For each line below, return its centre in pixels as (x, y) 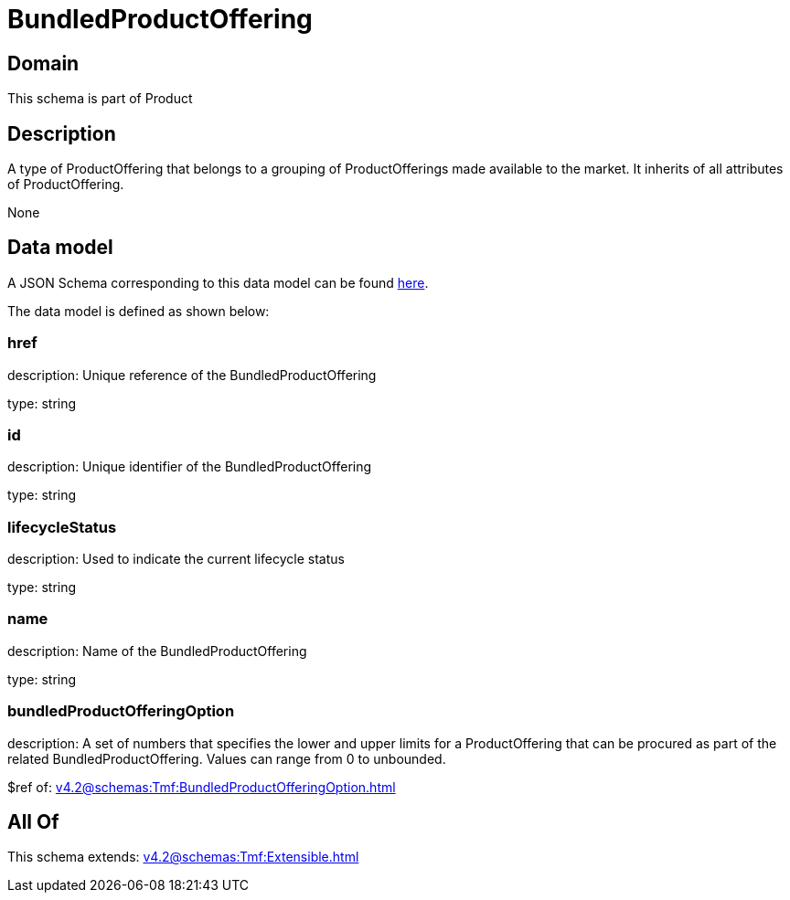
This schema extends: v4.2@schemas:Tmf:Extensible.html (183, 857)
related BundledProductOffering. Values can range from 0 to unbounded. (227, 758)
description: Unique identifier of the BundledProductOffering (190, 467)
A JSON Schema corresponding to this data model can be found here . (218, 282)
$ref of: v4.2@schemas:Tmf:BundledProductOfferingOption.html (202, 787)
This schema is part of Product (100, 99)
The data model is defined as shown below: (139, 311)
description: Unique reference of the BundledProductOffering (192, 375)
